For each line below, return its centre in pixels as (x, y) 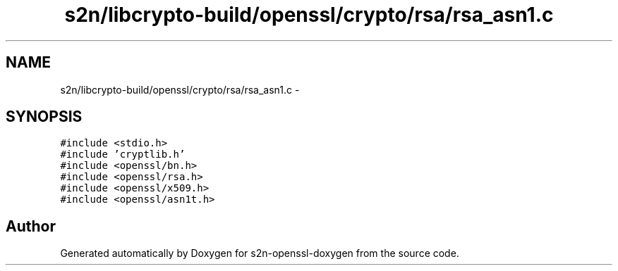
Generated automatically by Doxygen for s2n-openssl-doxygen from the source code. (260, 253)
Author (31, 226)
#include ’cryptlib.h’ (123, 155)
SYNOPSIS (44, 117)
